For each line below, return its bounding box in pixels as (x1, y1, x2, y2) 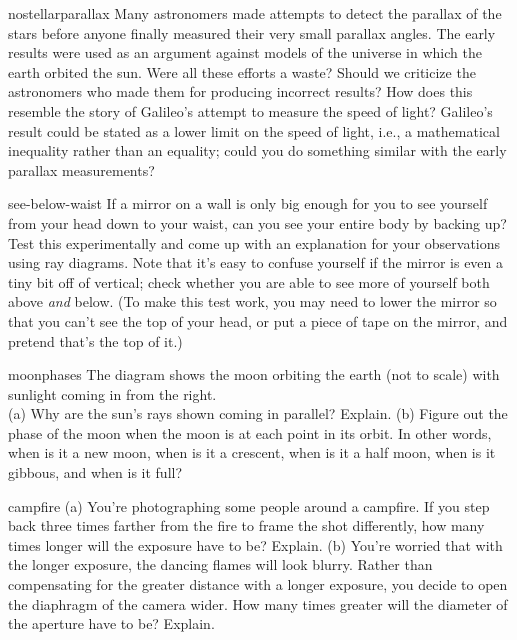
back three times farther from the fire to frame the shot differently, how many (8, 515, 485, 536)
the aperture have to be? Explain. (8, 613, 215, 634)
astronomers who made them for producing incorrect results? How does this (8, 81, 473, 102)
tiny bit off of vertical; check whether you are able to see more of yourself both (8, 271, 490, 292)
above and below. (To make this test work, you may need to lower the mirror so (8, 291, 497, 312)
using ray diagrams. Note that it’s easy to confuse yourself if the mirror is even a (8, 252, 504, 273)
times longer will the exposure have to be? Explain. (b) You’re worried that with (8, 534, 503, 555)
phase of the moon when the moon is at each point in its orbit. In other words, (8, 422, 492, 443)
